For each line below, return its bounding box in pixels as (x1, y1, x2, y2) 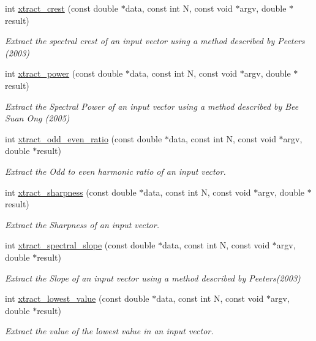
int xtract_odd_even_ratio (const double (5, 132, 162, 145)
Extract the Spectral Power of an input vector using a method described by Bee (5, 99, 299, 112)
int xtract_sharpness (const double (5, 185, 137, 198)
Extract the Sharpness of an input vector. (5, 218, 159, 231)
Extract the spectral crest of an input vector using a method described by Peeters (5, 34, 305, 47)
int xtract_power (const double (5, 67, 123, 80)
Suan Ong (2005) (5, 112, 70, 125)
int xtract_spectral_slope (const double (5, 239, 156, 251)
